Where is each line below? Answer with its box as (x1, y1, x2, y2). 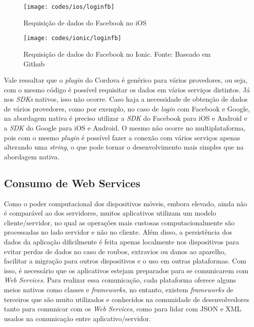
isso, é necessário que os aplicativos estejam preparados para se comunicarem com (4, 265, 249, 275)
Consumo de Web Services (4, 175, 141, 190)
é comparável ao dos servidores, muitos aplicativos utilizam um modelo (4, 208, 216, 218)
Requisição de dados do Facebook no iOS (23, 17, 147, 27)
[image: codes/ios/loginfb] (23, 3, 115, 10)
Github (23, 58, 45, 68)
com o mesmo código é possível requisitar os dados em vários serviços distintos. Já (4, 84, 250, 94)
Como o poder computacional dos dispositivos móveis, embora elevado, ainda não (4, 198, 247, 208)
